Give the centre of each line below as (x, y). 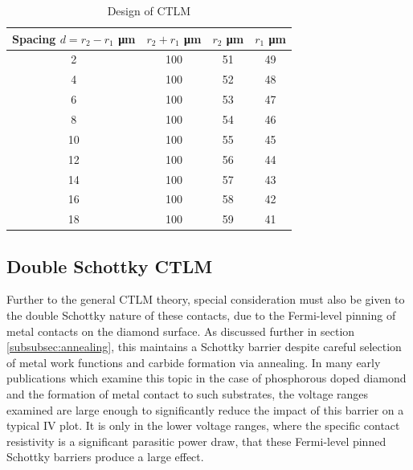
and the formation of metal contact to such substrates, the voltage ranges (188, 394)
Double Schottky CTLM (110, 266)
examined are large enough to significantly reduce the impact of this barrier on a (205, 409)
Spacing (34, 38)
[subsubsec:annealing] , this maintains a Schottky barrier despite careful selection (204, 347)
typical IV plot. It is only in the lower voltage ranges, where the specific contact (203, 425)
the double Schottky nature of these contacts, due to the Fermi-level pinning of (201, 315)
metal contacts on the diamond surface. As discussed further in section (181, 331)
